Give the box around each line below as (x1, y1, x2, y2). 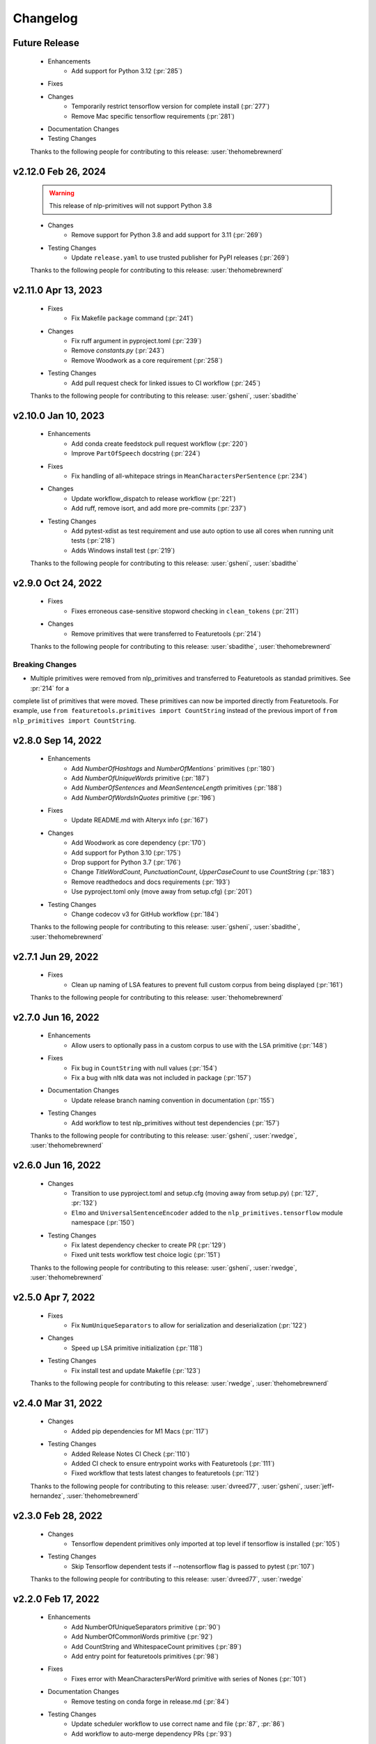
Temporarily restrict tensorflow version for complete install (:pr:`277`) (71, 102, 270, 111)
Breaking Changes (13, 659, 77, 669)
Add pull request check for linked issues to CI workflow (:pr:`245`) (71, 379, 261, 387)
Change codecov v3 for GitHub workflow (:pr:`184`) (71, 910, 219, 918)
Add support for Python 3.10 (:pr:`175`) (71, 848, 181, 857)
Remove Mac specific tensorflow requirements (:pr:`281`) (71, 112, 235, 120)
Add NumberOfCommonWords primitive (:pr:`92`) (71, 1632, 213, 1641)
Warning (49, 189, 75, 197)
